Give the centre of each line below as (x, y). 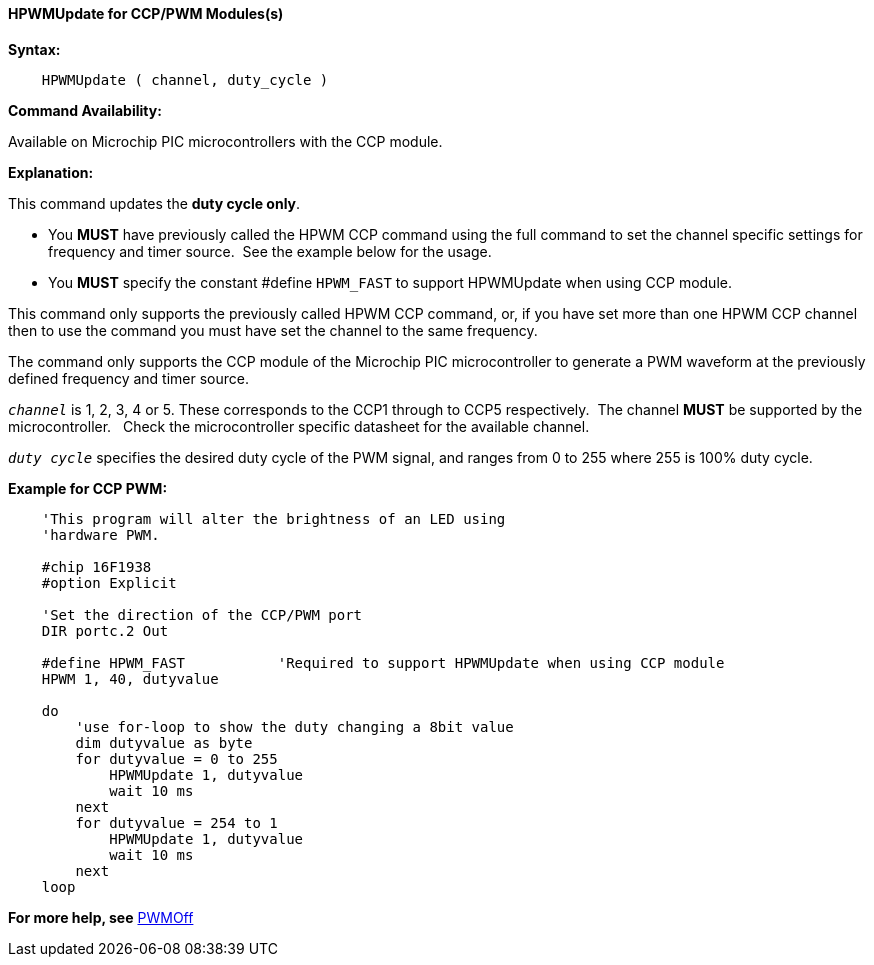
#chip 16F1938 (96, 566)
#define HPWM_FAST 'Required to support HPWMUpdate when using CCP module (383, 662)
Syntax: (34, 49)
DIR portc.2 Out (105, 630)
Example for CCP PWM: (88, 488)
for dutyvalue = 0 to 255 (176, 758)
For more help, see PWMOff (101, 917)
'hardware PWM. (100, 534)
